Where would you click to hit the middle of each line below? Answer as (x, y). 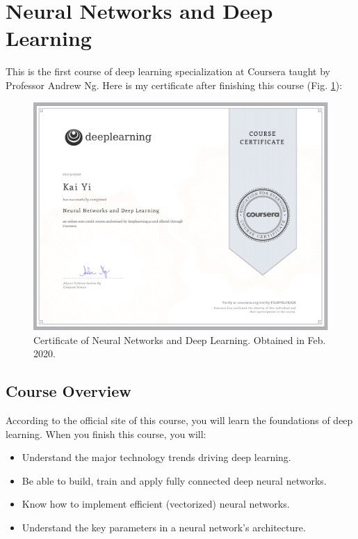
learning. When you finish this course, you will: (106, 433)
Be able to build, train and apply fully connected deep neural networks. (174, 480)
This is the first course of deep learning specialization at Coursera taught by (168, 71)
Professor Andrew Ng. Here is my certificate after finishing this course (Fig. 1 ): (174, 85)
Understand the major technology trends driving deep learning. (156, 457)
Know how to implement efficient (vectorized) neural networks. (156, 504)
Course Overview (68, 391)
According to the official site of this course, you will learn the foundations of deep (179, 420)
